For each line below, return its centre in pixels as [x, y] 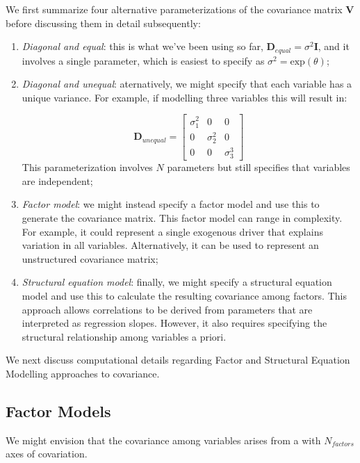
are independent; [57, 180]
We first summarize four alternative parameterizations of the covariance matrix [174, 9]
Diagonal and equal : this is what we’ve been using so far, [142, 46]
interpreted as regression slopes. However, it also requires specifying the [174, 323]
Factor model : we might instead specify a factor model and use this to [171, 204]
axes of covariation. [47, 454]
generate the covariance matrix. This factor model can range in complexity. [182, 218]
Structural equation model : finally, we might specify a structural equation [177, 282]
